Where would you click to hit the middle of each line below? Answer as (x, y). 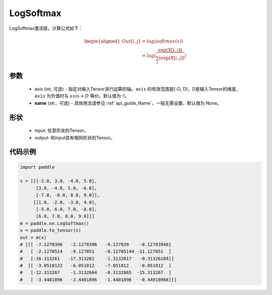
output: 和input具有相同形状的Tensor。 (75, 137)
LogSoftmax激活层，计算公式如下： (46, 28)
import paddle (37, 167)
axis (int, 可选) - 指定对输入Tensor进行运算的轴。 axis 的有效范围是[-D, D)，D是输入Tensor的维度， (138, 89)
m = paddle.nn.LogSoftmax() (54, 223)
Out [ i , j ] (131, 41)
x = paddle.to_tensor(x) (51, 231)
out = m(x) (33, 237)
